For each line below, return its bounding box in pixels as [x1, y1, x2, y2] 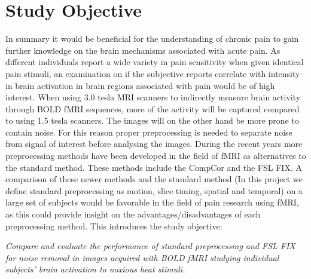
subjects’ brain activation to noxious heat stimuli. [5, 263, 185, 275]
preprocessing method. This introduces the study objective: [5, 219, 222, 232]
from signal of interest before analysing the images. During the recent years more [5, 137, 303, 150]
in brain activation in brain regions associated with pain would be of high [5, 79, 275, 91]
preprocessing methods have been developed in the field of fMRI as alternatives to [5, 149, 306, 162]
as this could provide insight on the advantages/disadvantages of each [5, 208, 261, 220]
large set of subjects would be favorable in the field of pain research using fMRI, [5, 196, 299, 209]
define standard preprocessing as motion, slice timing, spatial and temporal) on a [5, 184, 303, 197]
